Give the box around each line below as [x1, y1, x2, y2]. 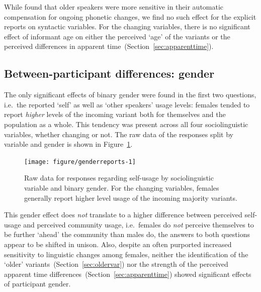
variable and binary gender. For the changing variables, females [24, 182, 219, 193]
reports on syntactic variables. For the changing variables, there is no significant [4, 21, 250, 32]
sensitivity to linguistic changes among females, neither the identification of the [4, 249, 248, 259]
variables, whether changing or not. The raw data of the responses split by [4, 129, 233, 139]
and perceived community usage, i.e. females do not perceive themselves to [23, 219, 254, 229]
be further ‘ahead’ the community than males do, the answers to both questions [4, 229, 250, 240]
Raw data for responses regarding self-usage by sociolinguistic [24, 172, 214, 183]
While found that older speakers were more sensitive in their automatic [4, 2, 224, 12]
